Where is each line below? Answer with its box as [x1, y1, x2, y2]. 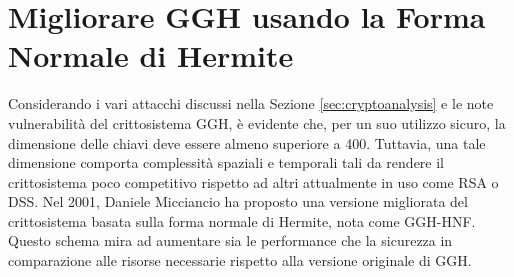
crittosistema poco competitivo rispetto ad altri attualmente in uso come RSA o [8, 171, 499, 192]
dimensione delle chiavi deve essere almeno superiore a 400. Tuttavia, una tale [8, 132, 486, 153]
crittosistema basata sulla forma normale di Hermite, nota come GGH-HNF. [8, 210, 476, 231]
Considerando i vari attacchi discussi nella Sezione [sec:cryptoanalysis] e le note [8, 93, 494, 114]
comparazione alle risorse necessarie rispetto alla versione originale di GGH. [8, 250, 472, 271]
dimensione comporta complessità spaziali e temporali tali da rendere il [8, 152, 445, 173]
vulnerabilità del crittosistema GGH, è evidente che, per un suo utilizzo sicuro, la [8, 112, 506, 133]
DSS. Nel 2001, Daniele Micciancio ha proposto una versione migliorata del [8, 191, 468, 212]
